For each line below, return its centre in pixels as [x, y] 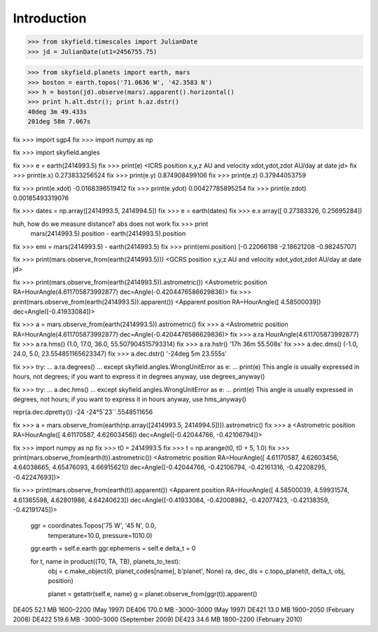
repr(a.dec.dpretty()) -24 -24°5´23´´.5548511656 [83, 412]
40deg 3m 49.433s [57, 112]
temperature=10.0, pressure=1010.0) [100, 535]
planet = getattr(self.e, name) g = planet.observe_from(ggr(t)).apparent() [153, 593]
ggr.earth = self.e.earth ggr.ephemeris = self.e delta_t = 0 [113, 549]
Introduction [50, 18]
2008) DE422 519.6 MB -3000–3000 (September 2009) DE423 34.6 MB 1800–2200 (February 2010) [157, 619]
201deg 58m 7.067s [59, 122]
